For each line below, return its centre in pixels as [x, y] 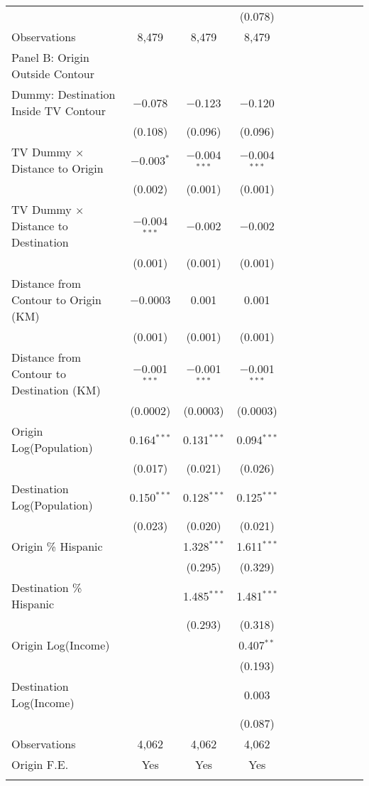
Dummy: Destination [64, 94]
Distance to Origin [57, 168]
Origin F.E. [40, 764]
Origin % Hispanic [57, 546]
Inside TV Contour [59, 111]
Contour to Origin [56, 300]
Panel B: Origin [50, 57]
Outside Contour [53, 74]
